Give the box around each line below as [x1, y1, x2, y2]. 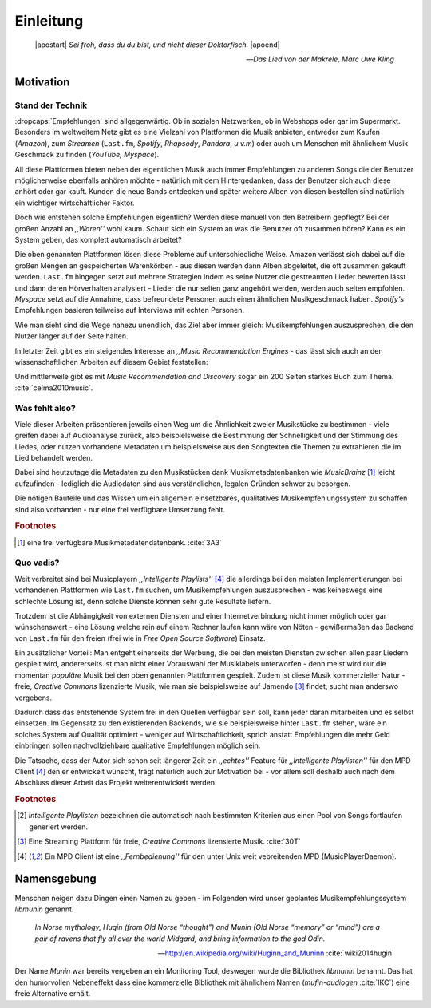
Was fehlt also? [14, 403, 76, 414]
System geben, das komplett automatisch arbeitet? [14, 235, 183, 244]
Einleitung [14, 12, 84, 30]
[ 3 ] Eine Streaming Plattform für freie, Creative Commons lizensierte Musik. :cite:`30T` [17, 836, 301, 846]
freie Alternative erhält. [14, 989, 91, 998]
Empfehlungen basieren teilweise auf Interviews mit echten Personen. [14, 306, 245, 315]
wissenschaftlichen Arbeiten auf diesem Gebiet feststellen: [14, 357, 208, 366]
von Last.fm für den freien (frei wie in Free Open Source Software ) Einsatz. [14, 633, 267, 642]
